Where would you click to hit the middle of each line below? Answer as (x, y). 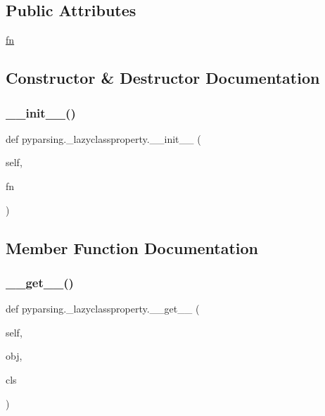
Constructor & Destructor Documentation (163, 78)
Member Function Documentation (132, 247)
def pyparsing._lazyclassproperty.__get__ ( (103, 309)
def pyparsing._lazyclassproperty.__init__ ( (103, 138)
